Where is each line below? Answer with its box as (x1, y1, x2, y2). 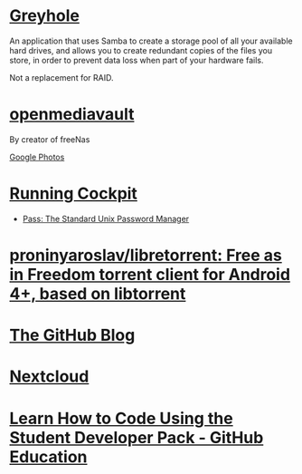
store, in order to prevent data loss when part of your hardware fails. (9, 54, 264, 65)
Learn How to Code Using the (9, 408, 233, 429)
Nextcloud (9, 366, 90, 387)
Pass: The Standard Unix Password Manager (22, 213, 190, 224)
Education (9, 446, 88, 467)
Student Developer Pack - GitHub (9, 427, 264, 448)
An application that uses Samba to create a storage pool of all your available (9, 35, 293, 46)
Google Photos (9, 151, 65, 162)
